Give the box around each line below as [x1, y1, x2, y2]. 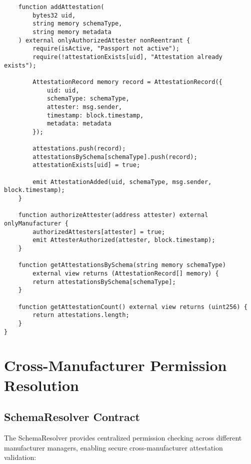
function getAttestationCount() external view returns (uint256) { [18, 303, 247, 310]
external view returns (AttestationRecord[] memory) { [32, 270, 219, 277]
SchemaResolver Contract [4, 409, 140, 424]
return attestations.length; [32, 311, 129, 319]
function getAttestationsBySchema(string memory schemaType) [18, 261, 226, 269]
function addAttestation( [18, 3, 104, 10]
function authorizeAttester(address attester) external [18, 211, 208, 219]
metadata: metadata [46, 120, 111, 127]
